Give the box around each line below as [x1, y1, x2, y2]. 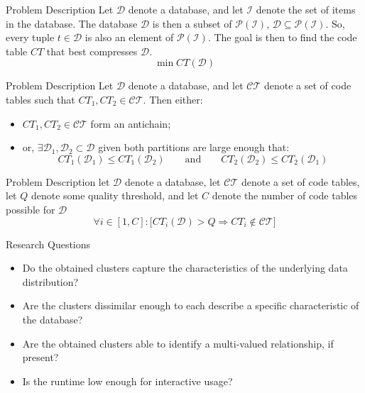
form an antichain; [90, 116, 171, 131]
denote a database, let [124, 174, 221, 189]
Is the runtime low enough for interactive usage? [22, 373, 233, 388]
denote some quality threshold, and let [31, 188, 199, 203]
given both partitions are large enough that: [98, 140, 290, 155]
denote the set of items [256, 2, 356, 16]
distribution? [22, 274, 79, 289]
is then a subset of [152, 16, 232, 31]
